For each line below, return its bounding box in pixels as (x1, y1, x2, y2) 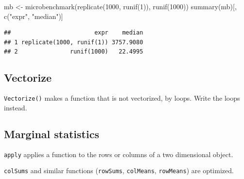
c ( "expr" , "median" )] (4, 11, 63, 21)
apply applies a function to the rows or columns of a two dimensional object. (4, 149, 233, 159)
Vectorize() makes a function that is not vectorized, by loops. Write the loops (4, 93, 240, 103)
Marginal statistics (4, 126, 99, 141)
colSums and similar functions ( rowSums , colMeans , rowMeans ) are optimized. (4, 165, 234, 176)
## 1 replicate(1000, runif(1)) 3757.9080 (4, 38, 143, 46)
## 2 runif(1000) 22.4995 (4, 48, 143, 55)
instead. (4, 102, 27, 112)
